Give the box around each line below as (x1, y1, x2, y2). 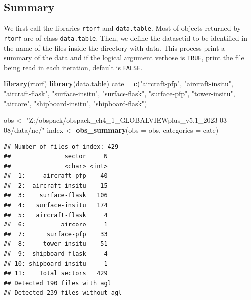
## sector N (4, 152, 108, 160)
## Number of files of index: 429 (4, 143, 119, 150)
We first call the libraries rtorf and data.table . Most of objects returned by (4, 23, 241, 33)
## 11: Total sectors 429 (4, 270, 108, 277)
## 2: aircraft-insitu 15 (4, 182, 108, 189)
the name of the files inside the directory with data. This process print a (4, 42, 225, 53)
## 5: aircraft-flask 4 (4, 211, 108, 219)
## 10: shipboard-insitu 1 (4, 260, 108, 267)
